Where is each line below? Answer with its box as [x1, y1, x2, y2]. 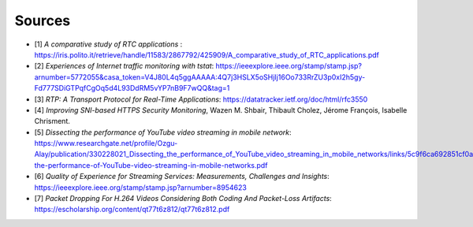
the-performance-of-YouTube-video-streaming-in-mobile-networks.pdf [34, 160, 268, 169]
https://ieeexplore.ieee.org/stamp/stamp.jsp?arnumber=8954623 [34, 182, 248, 192]
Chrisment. [34, 117, 71, 126]
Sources [14, 12, 71, 29]
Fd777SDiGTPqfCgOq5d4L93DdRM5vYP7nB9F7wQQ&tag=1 [34, 84, 230, 93]
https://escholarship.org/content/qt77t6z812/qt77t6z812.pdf [34, 205, 230, 214]
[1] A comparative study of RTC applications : [34, 39, 183, 49]
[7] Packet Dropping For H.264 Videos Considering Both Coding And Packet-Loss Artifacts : [34, 194, 333, 203]
